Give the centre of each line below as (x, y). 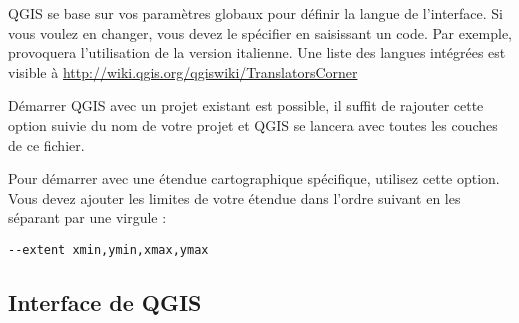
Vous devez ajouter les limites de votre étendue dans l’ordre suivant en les (234, 197)
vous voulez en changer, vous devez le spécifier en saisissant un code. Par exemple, (260, 32)
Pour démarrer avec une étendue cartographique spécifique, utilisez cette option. (254, 178)
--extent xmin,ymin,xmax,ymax (108, 249)
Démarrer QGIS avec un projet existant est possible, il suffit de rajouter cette (246, 105)
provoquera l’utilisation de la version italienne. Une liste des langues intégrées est (257, 52)
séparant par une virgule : (87, 217)
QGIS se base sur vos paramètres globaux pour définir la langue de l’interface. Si (256, 13)
